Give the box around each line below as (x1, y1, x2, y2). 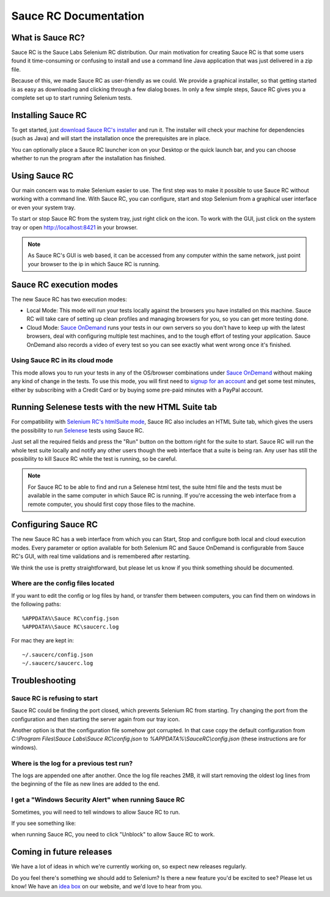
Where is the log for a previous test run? (11, 759, 133, 767)
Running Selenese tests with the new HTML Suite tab (11, 402, 217, 412)
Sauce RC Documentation (11, 9, 145, 23)
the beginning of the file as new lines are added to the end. (11, 780, 160, 787)
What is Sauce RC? (11, 32, 86, 43)
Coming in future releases (11, 847, 112, 857)
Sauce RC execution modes (11, 279, 119, 290)
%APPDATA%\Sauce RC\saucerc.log (22, 623, 119, 630)
